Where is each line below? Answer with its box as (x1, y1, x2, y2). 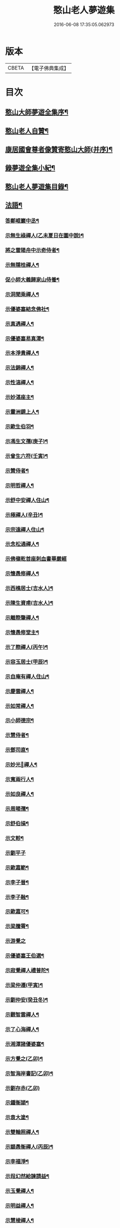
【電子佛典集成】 (28, 65, 69, 72)
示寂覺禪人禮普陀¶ (5, 967, 49, 974)
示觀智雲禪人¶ (5, 1011, 39, 1018)
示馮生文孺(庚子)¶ (5, 438, 48, 445)
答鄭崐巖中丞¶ (5, 218, 39, 225)
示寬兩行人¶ (5, 776, 34, 783)
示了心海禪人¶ (5, 1026, 39, 1033)
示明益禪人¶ (5, 1202, 34, 1209)
